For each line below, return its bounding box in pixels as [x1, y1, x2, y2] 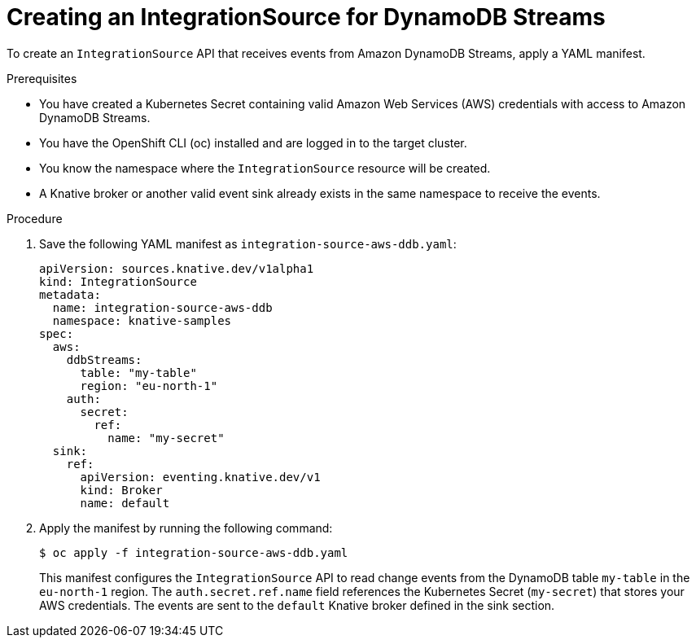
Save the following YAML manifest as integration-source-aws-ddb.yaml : [39, 236, 457, 251]
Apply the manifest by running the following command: [39, 520, 333, 535]
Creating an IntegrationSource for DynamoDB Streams [7, 3, 606, 31]
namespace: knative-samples [52, 313, 232, 327]
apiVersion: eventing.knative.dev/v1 [80, 470, 321, 484]
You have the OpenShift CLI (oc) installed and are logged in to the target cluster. [39, 135, 467, 150]
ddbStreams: [66, 353, 142, 366]
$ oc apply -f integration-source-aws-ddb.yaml [39, 545, 348, 559]
